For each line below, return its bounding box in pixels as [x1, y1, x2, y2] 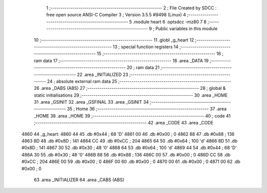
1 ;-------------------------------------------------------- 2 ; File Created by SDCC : [46, 5, 217, 11]
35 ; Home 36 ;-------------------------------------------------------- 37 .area [67, 106, 227, 112]
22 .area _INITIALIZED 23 [77, 72, 129, 77]
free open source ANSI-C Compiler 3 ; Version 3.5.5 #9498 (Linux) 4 [46, 12, 186, 18]
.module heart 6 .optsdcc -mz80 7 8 [133, 19, 207, 25]
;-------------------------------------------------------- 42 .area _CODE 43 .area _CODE [34, 120, 214, 126]
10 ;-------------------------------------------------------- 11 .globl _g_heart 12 [34, 37, 194, 43]
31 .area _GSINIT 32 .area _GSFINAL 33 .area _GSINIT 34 [34, 99, 149, 105]
